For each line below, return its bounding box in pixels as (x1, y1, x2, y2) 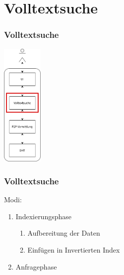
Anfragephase (15, 261, 57, 272)
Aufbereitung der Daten (27, 228, 100, 238)
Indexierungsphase (15, 211, 72, 221)
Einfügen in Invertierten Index (27, 244, 120, 255)
